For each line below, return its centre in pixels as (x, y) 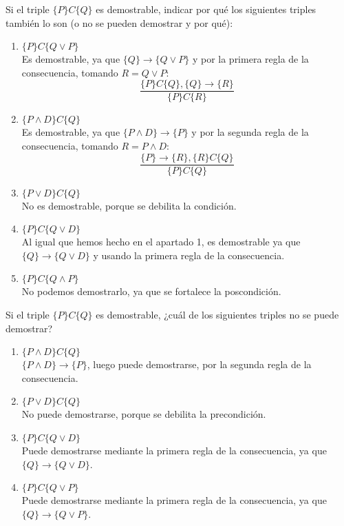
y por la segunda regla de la (250, 132)
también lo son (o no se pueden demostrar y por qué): (119, 22)
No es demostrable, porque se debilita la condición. (129, 205)
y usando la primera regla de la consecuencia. (189, 255)
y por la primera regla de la (250, 59)
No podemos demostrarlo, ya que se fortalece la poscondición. (151, 291)
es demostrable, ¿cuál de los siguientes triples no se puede (217, 315)
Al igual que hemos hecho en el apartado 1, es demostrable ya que (161, 242)
